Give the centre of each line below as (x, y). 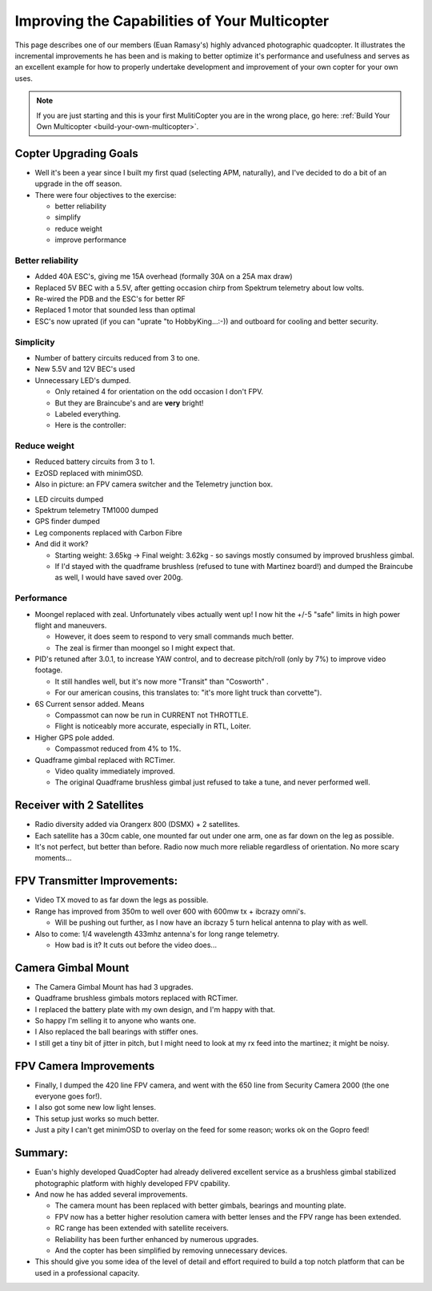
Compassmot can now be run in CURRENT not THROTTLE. (152, 715)
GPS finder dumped (67, 522)
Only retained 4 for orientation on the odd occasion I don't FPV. (159, 392)
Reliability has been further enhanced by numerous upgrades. (157, 1239)
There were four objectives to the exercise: (106, 195)
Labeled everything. (88, 414)
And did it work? (62, 544)
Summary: (41, 1153)
